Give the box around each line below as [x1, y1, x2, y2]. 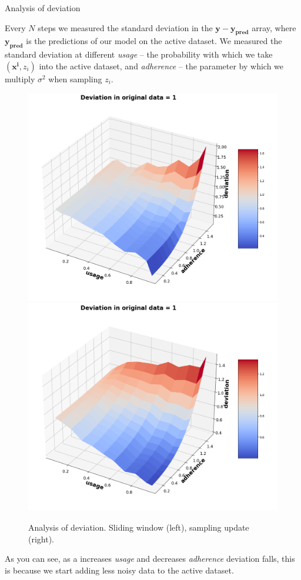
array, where [252, 21, 296, 33]
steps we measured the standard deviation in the [38, 21, 213, 33]
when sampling [48, 72, 102, 85]
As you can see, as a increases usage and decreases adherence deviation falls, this [5, 552, 295, 565]
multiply [5, 72, 35, 85]
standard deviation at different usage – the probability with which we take [5, 48, 273, 61]
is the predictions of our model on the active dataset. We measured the [26, 35, 282, 47]
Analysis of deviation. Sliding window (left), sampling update [28, 521, 249, 533]
